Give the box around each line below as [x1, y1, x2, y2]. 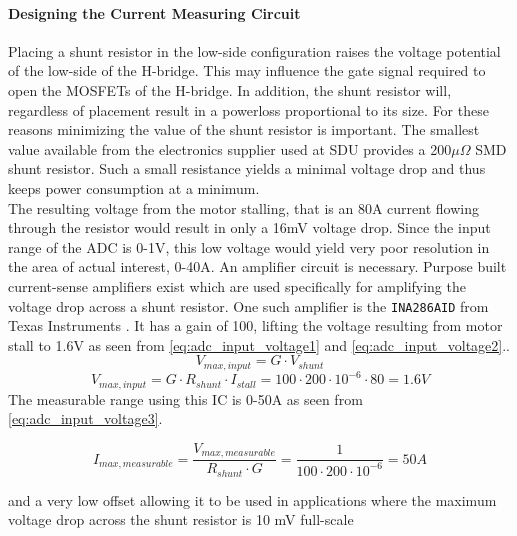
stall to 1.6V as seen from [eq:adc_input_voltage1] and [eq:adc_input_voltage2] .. [8, 334, 511, 355]
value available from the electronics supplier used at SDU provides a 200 [8, 138, 452, 159]
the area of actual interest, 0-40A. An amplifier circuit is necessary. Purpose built [8, 256, 507, 277]
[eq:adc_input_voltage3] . [8, 408, 163, 429]
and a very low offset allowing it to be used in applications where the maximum [8, 489, 497, 510]
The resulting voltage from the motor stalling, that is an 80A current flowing [8, 197, 479, 218]
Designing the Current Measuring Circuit [8, 2, 301, 23]
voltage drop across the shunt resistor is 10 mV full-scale [8, 509, 354, 530]
